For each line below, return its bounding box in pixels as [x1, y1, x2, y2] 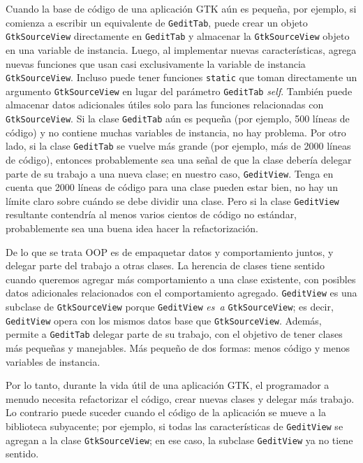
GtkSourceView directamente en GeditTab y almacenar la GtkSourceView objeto [6, 29, 350, 43]
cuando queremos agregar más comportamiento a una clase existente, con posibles [6, 271, 356, 286]
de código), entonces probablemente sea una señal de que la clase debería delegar [6, 152, 352, 166]
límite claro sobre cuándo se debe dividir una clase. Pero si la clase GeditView [6, 193, 339, 208]
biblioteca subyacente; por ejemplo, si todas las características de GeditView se [6, 418, 343, 433]
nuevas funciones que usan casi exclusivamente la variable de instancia [6, 56, 306, 71]
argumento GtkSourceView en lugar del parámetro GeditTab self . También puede [6, 83, 353, 98]
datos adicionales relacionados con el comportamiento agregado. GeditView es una [6, 285, 357, 300]
